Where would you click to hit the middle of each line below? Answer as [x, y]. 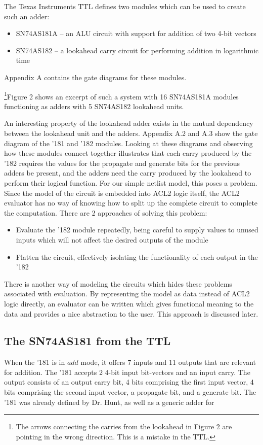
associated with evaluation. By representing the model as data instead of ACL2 [127, 294]
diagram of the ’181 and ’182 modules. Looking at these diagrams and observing [128, 143]
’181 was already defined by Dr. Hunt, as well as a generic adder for [109, 402]
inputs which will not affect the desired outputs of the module [112, 239]
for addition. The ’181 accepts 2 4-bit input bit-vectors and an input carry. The [127, 372]
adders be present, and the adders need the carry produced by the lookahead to [128, 173]
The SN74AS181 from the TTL [87, 341]
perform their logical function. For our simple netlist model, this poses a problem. [131, 182]
